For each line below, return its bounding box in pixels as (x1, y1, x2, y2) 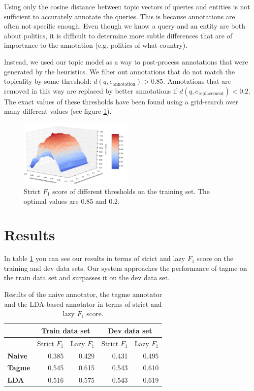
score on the (197, 253, 234, 263)
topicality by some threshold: (4, 76, 92, 86)
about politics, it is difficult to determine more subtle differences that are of (4, 30, 233, 40)
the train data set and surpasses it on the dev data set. (4, 272, 170, 283)
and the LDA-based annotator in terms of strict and (4, 298, 162, 309)
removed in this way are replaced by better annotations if (4, 85, 177, 96)
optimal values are (24, 195, 79, 206)
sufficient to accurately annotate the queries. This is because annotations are (4, 11, 235, 21)
